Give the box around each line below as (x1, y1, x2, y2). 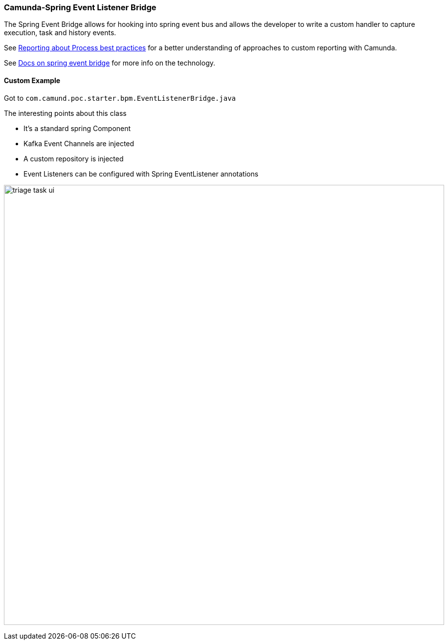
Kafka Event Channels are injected (23, 139, 134, 148)
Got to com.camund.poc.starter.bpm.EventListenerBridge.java (4, 93, 236, 102)
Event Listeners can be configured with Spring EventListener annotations (23, 169, 259, 178)
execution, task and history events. (4, 28, 116, 37)
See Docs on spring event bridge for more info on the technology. (4, 59, 215, 67)
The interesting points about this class (4, 109, 127, 117)
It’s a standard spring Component (23, 124, 131, 133)
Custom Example (4, 76, 61, 85)
